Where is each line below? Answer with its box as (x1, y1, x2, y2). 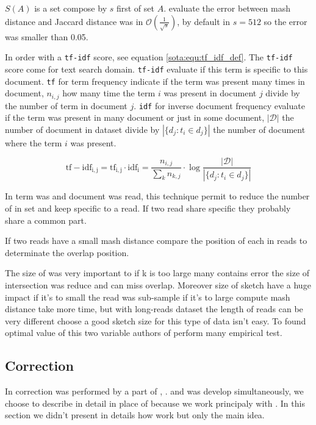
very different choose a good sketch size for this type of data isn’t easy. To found (5, 314, 306, 327)
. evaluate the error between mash (163, 2, 290, 14)
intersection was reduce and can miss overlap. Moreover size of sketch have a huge (5, 278, 311, 291)
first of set (116, 2, 154, 14)
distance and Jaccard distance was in (5, 15, 143, 27)
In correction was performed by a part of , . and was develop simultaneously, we (5, 385, 304, 398)
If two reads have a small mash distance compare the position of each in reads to (5, 234, 307, 247)
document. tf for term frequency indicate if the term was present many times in (5, 74, 305, 87)
